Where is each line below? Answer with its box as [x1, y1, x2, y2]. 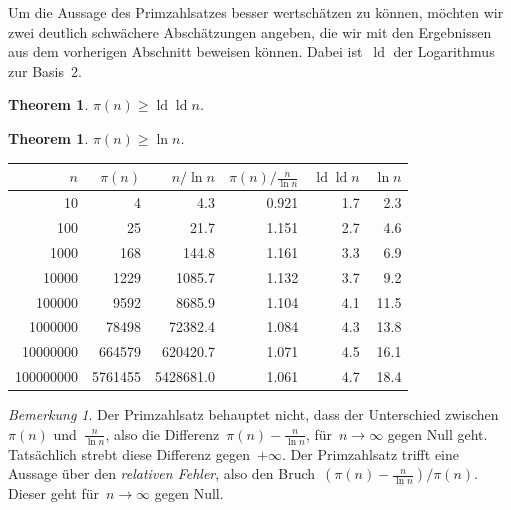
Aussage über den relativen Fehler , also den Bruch [8, 463, 316, 484]
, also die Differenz [105, 423, 220, 444]
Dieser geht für [8, 483, 99, 504]
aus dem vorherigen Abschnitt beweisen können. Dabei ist [8, 41, 363, 62]
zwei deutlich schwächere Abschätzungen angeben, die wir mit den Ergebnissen [8, 21, 492, 42]
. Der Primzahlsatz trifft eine [281, 443, 460, 464]
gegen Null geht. [387, 423, 488, 444]
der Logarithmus [393, 41, 495, 62]
